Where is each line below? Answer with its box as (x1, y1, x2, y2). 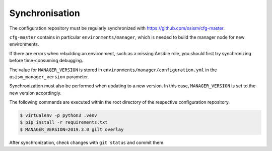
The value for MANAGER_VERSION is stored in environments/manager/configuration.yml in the (9, 67, 217, 73)
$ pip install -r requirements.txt (20, 119, 108, 125)
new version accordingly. (9, 90, 61, 96)
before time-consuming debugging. (9, 58, 83, 64)
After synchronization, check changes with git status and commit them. (9, 139, 165, 145)
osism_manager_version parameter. (9, 73, 89, 80)
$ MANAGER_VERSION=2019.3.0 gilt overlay (20, 126, 124, 132)
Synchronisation (9, 8, 80, 19)
